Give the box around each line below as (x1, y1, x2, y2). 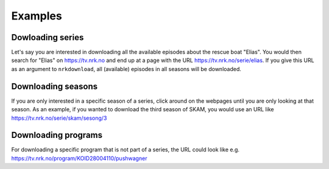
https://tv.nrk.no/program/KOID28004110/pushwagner (11, 154, 147, 162)
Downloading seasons (11, 81, 98, 91)
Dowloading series (11, 32, 84, 43)
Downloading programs (11, 130, 103, 140)
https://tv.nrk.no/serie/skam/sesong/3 (11, 114, 107, 122)
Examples (11, 9, 62, 22)
